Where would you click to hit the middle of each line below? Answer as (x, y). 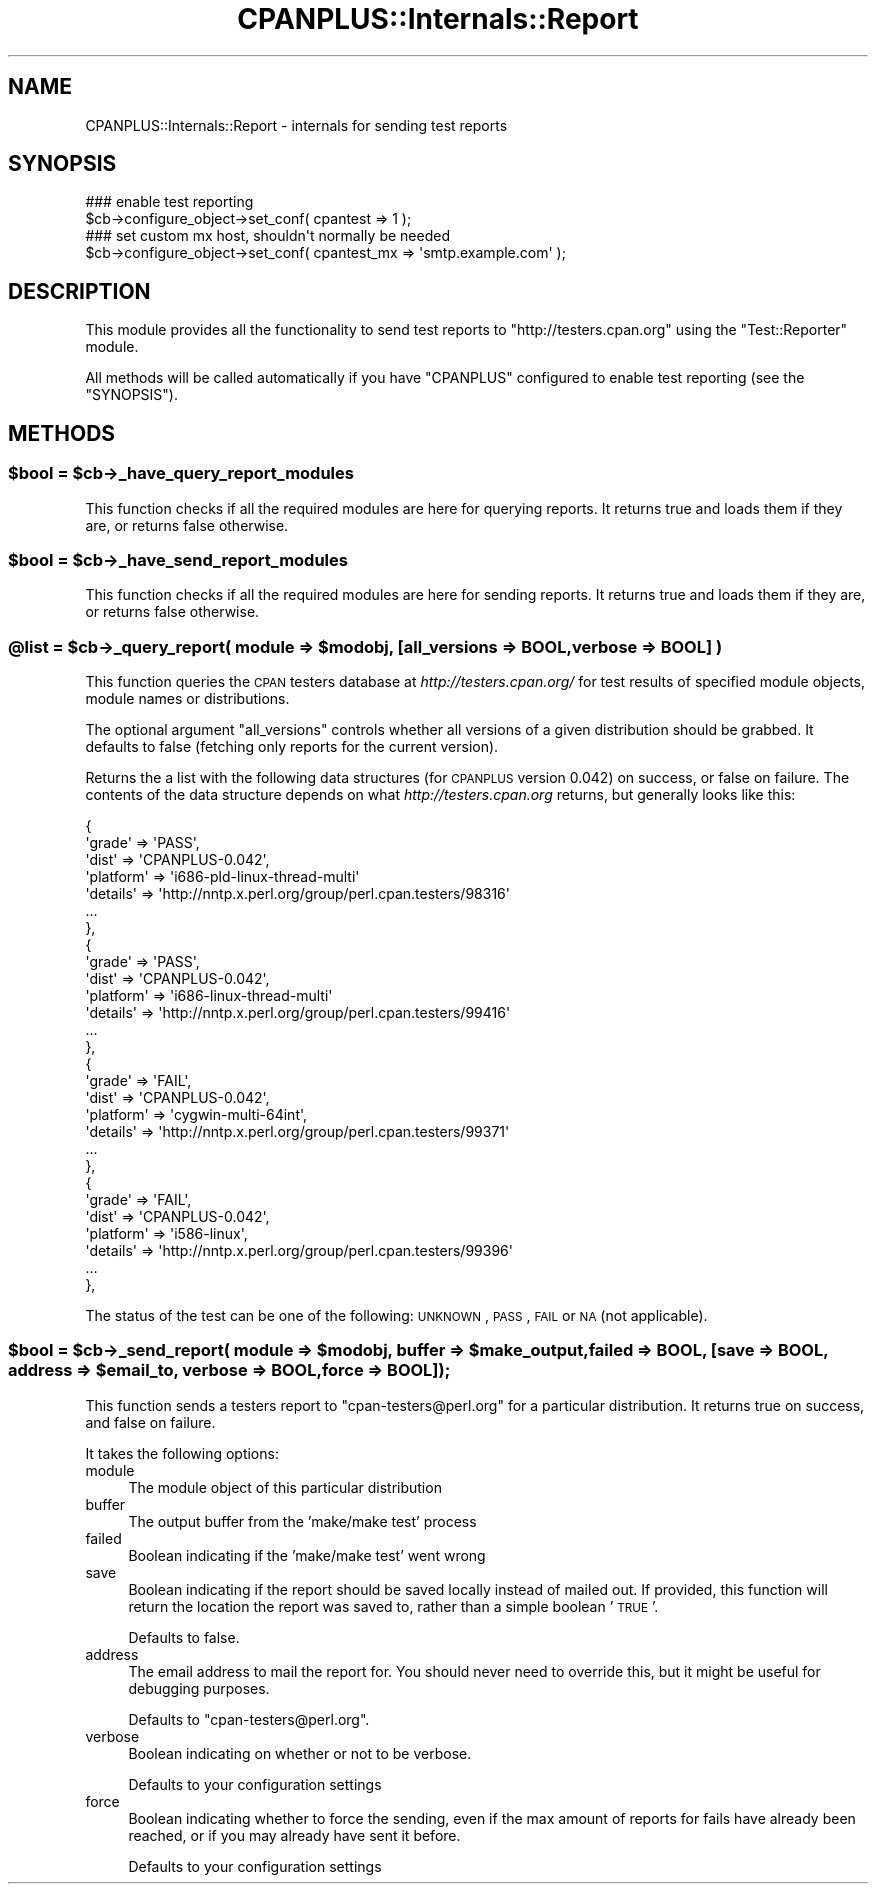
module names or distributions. (187, 698)
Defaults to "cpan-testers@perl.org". (249, 1719)
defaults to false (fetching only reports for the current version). (292, 746)
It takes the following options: (182, 1453)
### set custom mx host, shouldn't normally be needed (267, 236)
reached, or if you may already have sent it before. (294, 1835)
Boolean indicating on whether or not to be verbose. (300, 1753)
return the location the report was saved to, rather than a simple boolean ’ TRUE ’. (393, 1606)
